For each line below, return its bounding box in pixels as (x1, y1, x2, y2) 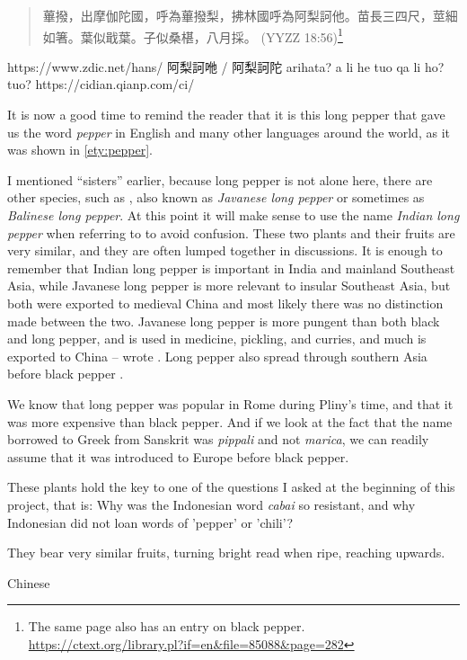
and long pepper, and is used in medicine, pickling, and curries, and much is (7, 329, 427, 348)
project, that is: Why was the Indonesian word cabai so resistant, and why (7, 495, 416, 513)
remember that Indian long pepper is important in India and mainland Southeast (7, 258, 455, 277)
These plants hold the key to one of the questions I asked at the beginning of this (7, 477, 455, 496)
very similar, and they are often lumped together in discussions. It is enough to (7, 241, 443, 260)
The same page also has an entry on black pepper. (28, 617, 305, 636)
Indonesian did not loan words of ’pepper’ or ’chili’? (7, 513, 294, 531)
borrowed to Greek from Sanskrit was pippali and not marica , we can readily (7, 430, 429, 449)
